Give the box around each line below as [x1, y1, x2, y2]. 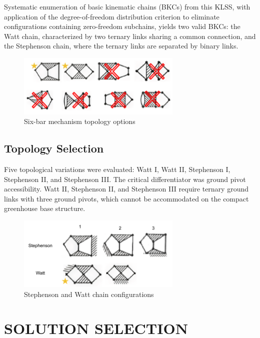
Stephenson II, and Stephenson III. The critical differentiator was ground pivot [4, 173, 246, 184]
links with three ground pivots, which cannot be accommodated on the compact [4, 193, 249, 203]
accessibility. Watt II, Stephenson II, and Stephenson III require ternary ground [4, 183, 249, 194]
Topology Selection [4, 140, 104, 156]
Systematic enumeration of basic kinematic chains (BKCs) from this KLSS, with [4, 1, 250, 11]
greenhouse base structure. [4, 203, 85, 213]
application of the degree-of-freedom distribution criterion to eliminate [4, 11, 219, 21]
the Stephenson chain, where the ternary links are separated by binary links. [4, 40, 238, 51]
